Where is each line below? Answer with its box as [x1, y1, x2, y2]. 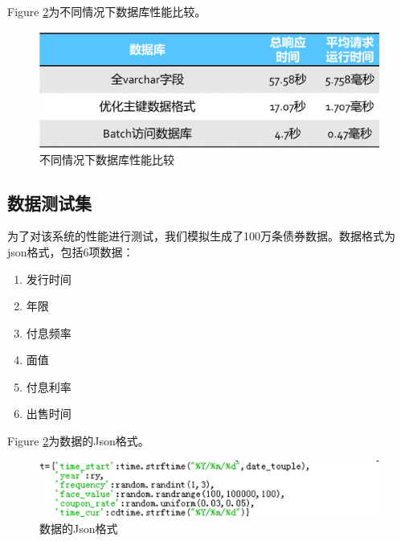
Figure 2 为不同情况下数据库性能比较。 [7, 3, 207, 19]
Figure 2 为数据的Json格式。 [7, 432, 149, 449]
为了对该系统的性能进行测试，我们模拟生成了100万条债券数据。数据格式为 [7, 227, 395, 244]
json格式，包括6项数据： [7, 243, 134, 260]
